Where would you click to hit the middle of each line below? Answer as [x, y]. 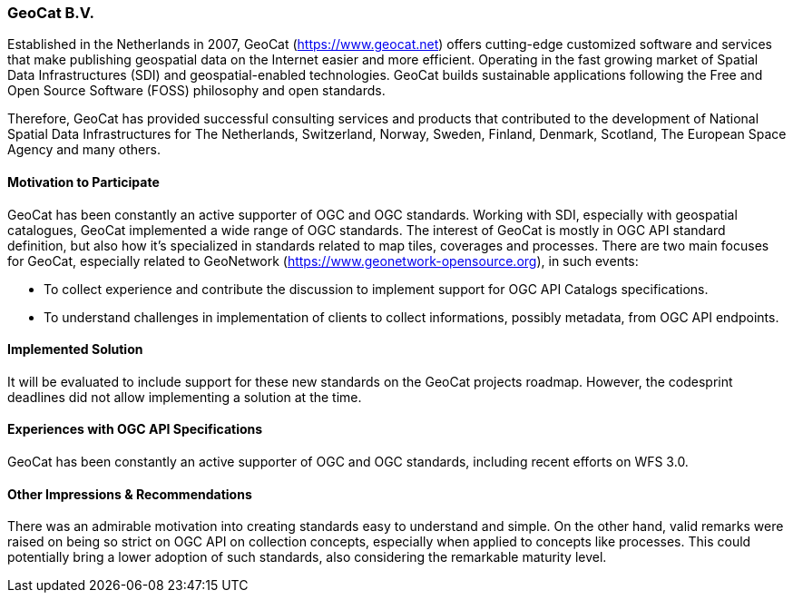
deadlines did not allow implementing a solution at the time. [185, 397]
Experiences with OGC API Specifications [135, 429]
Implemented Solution [75, 349]
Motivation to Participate [83, 182]
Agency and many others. [84, 150]
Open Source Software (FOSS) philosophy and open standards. [196, 91]
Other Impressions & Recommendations [130, 494]
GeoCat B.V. [51, 13]
